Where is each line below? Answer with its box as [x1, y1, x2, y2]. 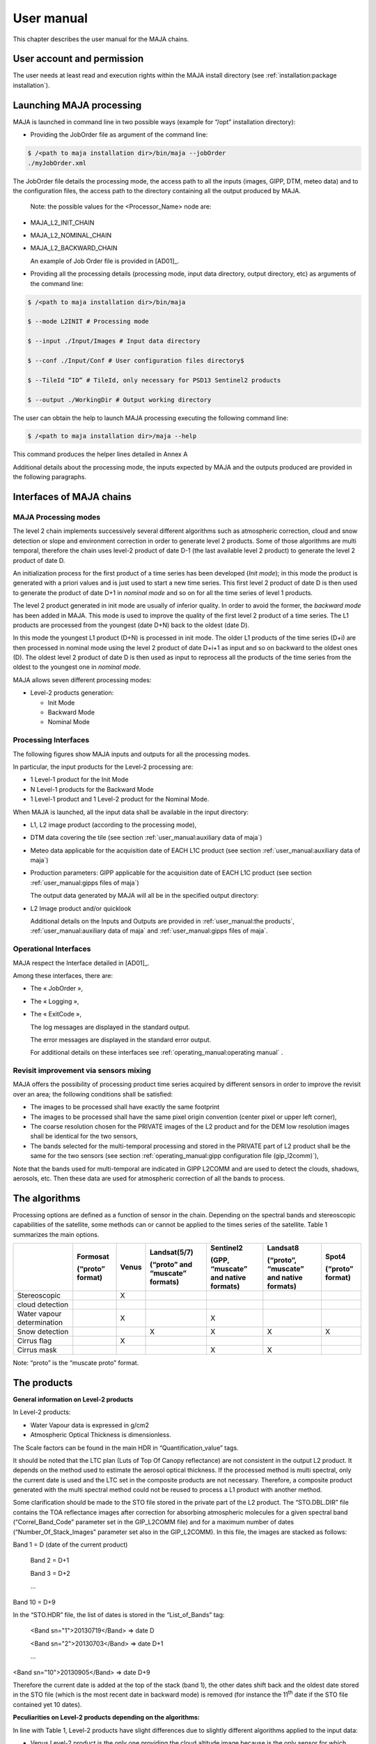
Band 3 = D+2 [30, 1569, 71, 1577]
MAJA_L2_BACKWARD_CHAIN [30, 244, 118, 253]
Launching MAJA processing [13, 99, 142, 111]
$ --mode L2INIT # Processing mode [27, 317, 149, 326]
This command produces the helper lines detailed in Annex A [13, 450, 188, 458]
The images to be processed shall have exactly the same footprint [30, 1103, 220, 1111]
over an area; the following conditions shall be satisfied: [13, 1090, 173, 1098]
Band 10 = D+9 [13, 1598, 56, 1606]
